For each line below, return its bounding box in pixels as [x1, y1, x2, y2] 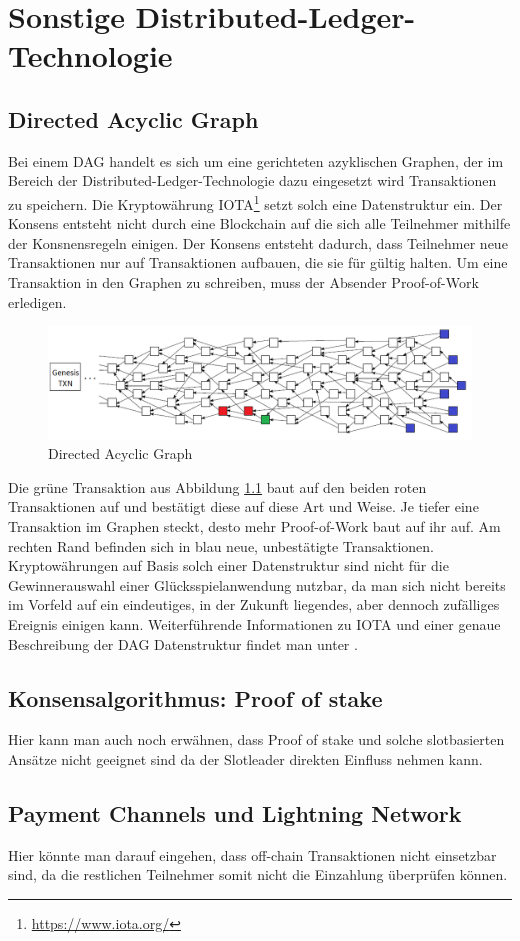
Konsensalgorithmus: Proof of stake [8, 682, 383, 713]
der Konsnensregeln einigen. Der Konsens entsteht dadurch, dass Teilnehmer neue [8, 232, 508, 253]
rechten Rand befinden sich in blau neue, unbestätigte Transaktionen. [8, 535, 434, 556]
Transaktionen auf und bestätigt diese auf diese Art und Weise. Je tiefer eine [8, 496, 479, 517]
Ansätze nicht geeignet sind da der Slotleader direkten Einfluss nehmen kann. [8, 748, 483, 769]
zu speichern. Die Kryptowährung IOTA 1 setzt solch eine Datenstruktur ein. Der [8, 190, 503, 214]
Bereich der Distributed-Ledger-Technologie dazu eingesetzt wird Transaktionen [8, 170, 497, 191]
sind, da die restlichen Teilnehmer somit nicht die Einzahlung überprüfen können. [8, 864, 508, 885]
